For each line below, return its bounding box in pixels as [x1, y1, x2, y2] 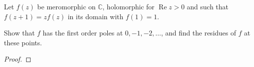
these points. [4, 37, 42, 47]
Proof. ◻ [4, 54, 32, 64]
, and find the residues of [161, 28, 236, 38]
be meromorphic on [37, 1, 96, 11]
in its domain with [67, 11, 124, 21]
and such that [187, 1, 229, 11]
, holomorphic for [102, 1, 155, 11]
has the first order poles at [42, 28, 123, 38]
